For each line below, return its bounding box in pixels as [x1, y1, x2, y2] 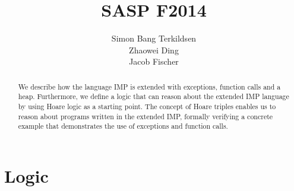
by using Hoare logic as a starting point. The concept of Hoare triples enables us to [18, 101, 276, 112]
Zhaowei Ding [129, 43, 179, 56]
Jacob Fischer [129, 55, 179, 68]
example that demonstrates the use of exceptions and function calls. [18, 121, 228, 131]
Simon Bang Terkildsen [111, 32, 197, 44]
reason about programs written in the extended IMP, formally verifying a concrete [18, 111, 273, 121]
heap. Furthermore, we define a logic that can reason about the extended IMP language [18, 91, 289, 101]
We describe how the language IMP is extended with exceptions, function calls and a [18, 81, 281, 91]
